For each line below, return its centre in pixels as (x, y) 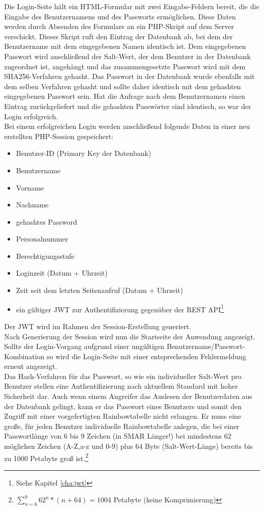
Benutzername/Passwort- (206, 346)
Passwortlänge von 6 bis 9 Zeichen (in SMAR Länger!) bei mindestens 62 (118, 436)
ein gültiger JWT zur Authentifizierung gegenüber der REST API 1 (120, 308)
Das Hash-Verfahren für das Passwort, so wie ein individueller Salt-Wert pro (123, 376)
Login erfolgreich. (31, 116)
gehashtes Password (46, 221)
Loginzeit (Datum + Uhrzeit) (62, 273)
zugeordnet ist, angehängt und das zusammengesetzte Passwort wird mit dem (125, 66)
